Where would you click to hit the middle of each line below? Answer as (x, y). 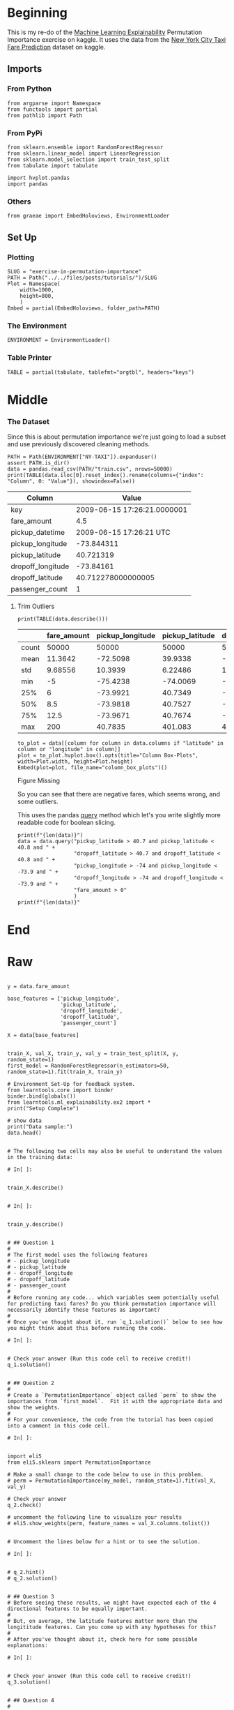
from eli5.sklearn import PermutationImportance (79, 1462)
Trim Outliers (36, 606)
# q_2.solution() (32, 1579)
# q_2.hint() (26, 1573)
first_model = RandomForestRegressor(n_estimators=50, (88, 1066)
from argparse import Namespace (54, 103)
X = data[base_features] (43, 1036)
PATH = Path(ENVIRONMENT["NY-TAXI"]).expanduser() (82, 457)
